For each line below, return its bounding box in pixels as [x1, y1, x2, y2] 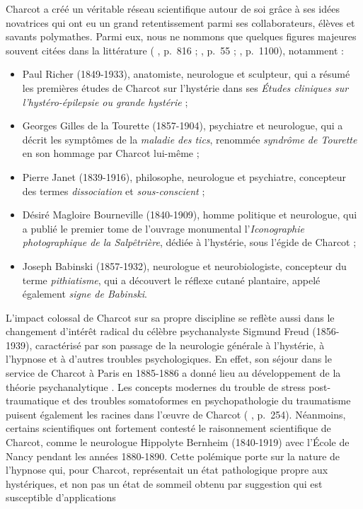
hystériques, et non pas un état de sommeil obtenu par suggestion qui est [6, 476, 323, 491]
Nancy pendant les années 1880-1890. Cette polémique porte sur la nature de [6, 448, 340, 463]
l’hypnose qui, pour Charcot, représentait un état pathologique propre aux [6, 462, 328, 477]
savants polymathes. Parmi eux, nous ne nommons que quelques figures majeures [6, 29, 357, 44]
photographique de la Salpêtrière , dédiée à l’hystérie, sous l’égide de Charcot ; [22, 235, 357, 250]
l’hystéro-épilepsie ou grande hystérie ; [22, 94, 188, 109]
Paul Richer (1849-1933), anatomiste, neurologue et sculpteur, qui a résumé [22, 66, 350, 81]
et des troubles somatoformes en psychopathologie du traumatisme [62, 393, 351, 408]
